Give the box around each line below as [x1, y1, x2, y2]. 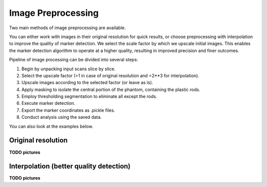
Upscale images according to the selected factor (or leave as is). [21, 80, 153, 86]
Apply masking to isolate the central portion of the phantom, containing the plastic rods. [21, 87, 200, 93]
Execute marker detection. [21, 100, 76, 106]
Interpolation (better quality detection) [9, 162, 131, 171]
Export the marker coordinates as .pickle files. [21, 107, 116, 113]
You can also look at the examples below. [9, 123, 93, 129]
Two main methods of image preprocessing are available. [9, 25, 126, 31]
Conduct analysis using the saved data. [21, 114, 102, 120]
